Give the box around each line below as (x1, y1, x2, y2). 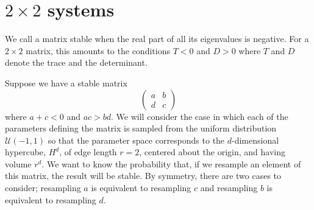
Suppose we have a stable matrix (5, 76, 127, 89)
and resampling (200, 181, 258, 194)
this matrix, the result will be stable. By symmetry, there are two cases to (5, 169, 282, 182)
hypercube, (5, 145, 46, 158)
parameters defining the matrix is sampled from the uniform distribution (5, 122, 277, 135)
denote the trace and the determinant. (5, 56, 148, 69)
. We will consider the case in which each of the (111, 110, 288, 122)
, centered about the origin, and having (139, 145, 285, 158)
